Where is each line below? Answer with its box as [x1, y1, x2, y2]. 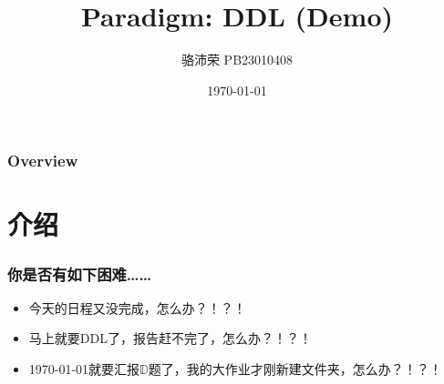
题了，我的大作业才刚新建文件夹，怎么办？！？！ [148, 359, 442, 379]
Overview [7, 149, 78, 172]
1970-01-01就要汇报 [28, 359, 140, 379]
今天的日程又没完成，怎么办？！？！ [28, 298, 246, 317]
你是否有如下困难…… [7, 262, 152, 285]
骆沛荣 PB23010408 [181, 50, 294, 69]
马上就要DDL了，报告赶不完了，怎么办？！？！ [28, 328, 312, 348]
